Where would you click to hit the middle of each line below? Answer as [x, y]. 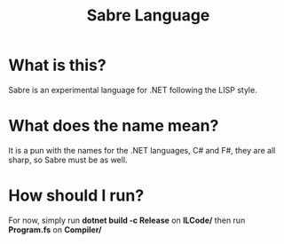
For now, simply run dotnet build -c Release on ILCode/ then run [127, 220]
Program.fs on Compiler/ [55, 229]
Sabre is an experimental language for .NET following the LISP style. [133, 90]
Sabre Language [148, 16]
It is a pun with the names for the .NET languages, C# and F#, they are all [142, 150]
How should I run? [76, 196]
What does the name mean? [114, 126]
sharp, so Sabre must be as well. [68, 160]
